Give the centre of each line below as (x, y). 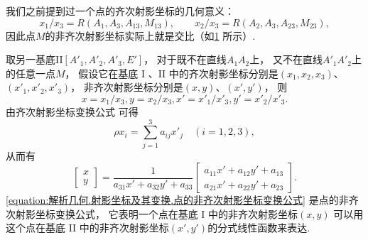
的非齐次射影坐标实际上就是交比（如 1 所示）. (150, 35)
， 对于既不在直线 (185, 59)
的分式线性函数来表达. (259, 228)
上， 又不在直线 (286, 59)
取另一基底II (34, 59)
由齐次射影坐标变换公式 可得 (72, 111)
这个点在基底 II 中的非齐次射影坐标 (87, 228)
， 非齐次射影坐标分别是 (127, 87)
